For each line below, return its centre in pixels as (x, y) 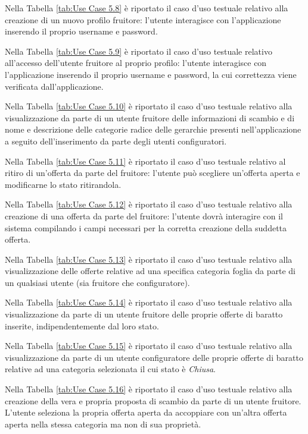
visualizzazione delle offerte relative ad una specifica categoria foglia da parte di (150, 271)
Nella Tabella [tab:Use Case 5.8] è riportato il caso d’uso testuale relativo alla (147, 8)
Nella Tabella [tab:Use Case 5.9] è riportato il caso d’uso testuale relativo (139, 51)
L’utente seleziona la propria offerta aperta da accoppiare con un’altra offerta (146, 412)
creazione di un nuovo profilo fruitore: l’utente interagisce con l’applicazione (143, 19)
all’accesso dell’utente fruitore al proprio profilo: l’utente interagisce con (136, 63)
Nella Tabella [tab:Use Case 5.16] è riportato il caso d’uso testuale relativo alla (149, 389)
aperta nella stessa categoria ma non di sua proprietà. (103, 424)
